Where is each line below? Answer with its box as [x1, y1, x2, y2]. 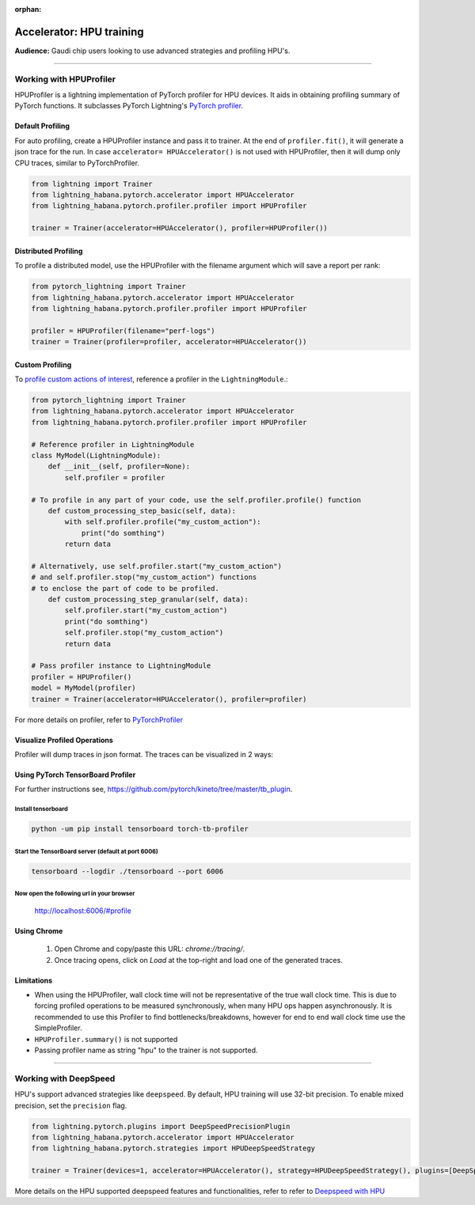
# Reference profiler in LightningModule [31, 440, 195, 449]
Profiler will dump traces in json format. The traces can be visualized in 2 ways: [14, 749, 274, 759]
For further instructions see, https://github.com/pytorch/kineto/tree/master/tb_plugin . [14, 784, 293, 794]
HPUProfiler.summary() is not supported [34, 1034, 178, 1044]
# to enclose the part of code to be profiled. [31, 584, 219, 593]
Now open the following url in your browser [14, 890, 135, 898]
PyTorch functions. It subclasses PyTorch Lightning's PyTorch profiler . [14, 101, 244, 111]
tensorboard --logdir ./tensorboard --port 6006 [31, 866, 224, 876]
